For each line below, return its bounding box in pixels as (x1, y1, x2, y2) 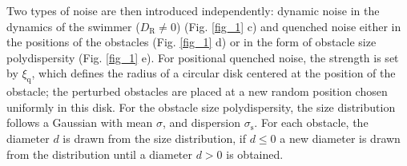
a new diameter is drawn (280, 129, 401, 146)
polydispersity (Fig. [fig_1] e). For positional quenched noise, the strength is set (6, 49, 399, 65)
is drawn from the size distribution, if (62, 129, 246, 146)
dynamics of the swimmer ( (6, 18, 140, 34)
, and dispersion (162, 114, 241, 131)
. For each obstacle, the (254, 114, 369, 131)
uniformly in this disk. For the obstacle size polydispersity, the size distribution (6, 98, 396, 115)
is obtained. (226, 145, 284, 162)
